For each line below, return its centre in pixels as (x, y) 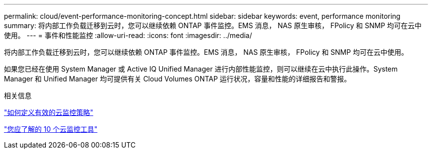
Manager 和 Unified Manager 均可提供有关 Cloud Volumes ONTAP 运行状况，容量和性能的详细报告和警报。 (178, 79)
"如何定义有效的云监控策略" (49, 112)
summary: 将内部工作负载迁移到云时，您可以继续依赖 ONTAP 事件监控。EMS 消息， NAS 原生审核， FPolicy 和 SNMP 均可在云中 (213, 25)
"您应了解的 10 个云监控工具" (51, 129)
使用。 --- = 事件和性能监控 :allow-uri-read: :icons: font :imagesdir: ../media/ (128, 35)
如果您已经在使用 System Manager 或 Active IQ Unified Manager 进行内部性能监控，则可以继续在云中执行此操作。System (201, 69)
